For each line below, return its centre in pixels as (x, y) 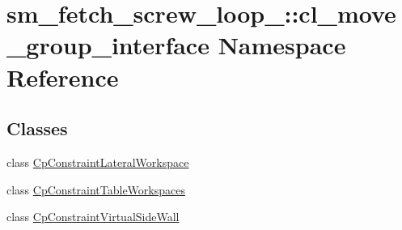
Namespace (282, 45)
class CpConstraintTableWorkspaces (96, 189)
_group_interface (108, 45)
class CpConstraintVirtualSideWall (93, 217)
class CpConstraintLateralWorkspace (98, 162)
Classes (37, 128)
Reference (63, 77)
